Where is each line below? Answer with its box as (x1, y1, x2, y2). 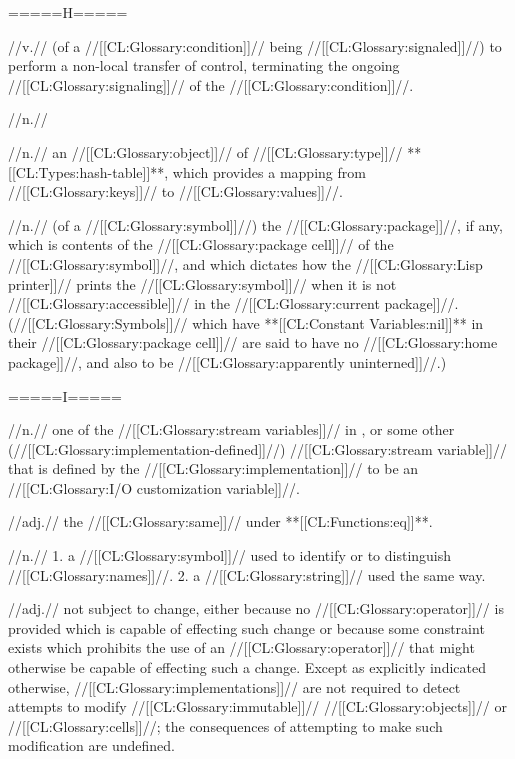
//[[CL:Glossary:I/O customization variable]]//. (8, 477, 300, 498)
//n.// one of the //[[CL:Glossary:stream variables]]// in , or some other (8, 419, 455, 440)
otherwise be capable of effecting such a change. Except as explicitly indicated (8, 657, 486, 678)
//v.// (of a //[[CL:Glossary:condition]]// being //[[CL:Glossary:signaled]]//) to (8, 35, 502, 56)
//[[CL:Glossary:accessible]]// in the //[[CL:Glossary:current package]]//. (8, 293, 459, 314)
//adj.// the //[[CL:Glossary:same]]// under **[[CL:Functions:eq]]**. (8, 511, 433, 532)
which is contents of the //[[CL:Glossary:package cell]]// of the (8, 234, 394, 255)
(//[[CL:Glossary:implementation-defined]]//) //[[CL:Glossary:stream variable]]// (8, 438, 507, 459)
